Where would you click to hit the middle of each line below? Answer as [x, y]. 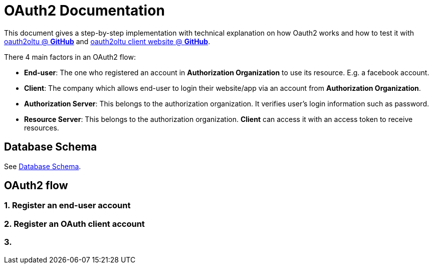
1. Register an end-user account [67, 206]
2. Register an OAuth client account [74, 224]
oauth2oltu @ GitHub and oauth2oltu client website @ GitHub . [107, 41]
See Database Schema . [43, 166]
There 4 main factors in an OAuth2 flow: [70, 57]
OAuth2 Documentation [84, 11]
